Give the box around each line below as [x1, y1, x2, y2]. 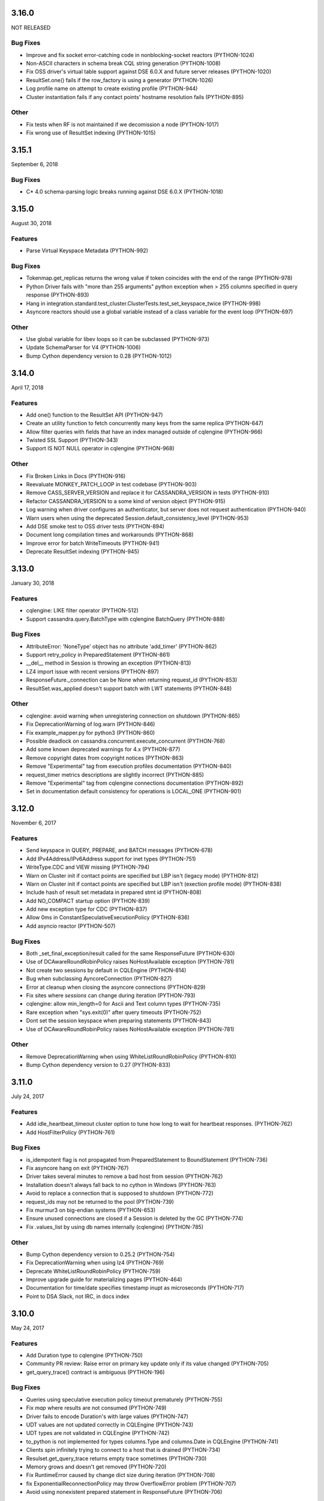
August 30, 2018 [11, 220, 52, 227]
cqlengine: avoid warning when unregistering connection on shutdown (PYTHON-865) [26, 712, 240, 719]
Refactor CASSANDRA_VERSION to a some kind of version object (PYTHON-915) [26, 497, 226, 504]
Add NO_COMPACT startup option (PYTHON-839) [26, 897, 150, 904]
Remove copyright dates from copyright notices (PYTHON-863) [26, 754, 184, 761]
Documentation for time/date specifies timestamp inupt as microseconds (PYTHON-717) [26, 1284, 244, 1291]
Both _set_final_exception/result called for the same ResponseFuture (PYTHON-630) [26, 950, 235, 957]
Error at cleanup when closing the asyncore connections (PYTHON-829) [26, 983, 206, 991]
